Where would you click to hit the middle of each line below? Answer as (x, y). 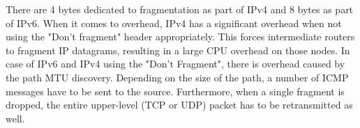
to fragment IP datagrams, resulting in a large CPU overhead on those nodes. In (178, 50)
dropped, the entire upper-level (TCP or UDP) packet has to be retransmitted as (179, 105)
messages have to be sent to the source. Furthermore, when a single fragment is (175, 91)
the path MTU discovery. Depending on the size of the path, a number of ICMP (177, 77)
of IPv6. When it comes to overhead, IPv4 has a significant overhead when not (174, 23)
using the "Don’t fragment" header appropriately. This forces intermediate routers (180, 37)
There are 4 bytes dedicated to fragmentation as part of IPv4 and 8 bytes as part (180, 9)
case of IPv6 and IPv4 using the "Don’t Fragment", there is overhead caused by (175, 64)
